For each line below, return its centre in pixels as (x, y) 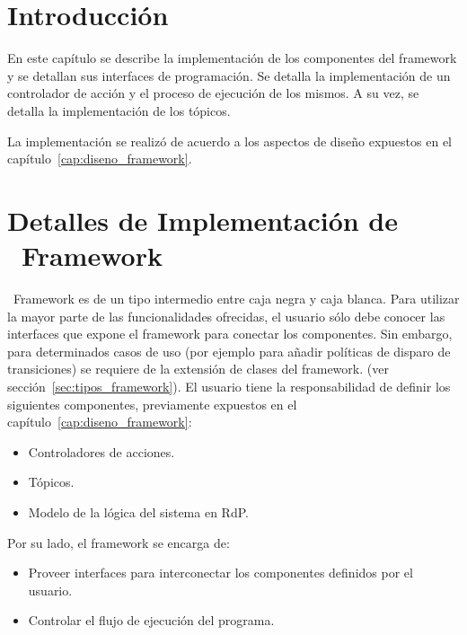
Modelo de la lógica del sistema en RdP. (138, 512)
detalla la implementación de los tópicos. (119, 110)
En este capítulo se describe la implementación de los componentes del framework (232, 58)
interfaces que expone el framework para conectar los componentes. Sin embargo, (230, 334)
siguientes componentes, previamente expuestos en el (152, 404)
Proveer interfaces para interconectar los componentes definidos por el (220, 573)
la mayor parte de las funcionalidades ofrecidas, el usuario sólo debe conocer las (226, 316)
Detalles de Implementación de (203, 220)
